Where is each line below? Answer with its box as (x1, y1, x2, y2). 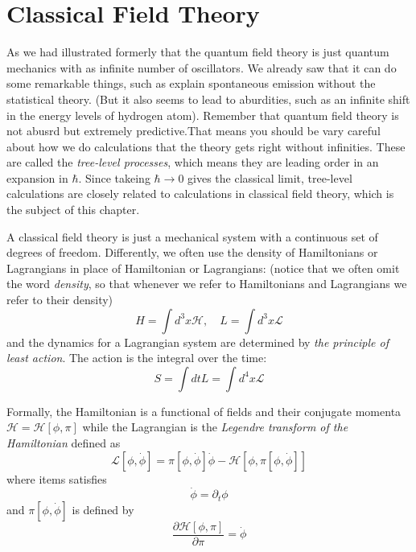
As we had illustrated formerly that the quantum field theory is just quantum (6, 43, 389, 60)
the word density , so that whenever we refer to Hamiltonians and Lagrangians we (6, 275, 407, 292)
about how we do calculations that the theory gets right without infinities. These (6, 138, 406, 154)
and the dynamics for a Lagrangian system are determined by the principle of (6, 333, 389, 350)
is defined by (72, 501, 134, 517)
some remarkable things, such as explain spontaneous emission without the (6, 75, 376, 92)
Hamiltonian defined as (6, 435, 121, 451)
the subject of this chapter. (6, 201, 140, 218)
